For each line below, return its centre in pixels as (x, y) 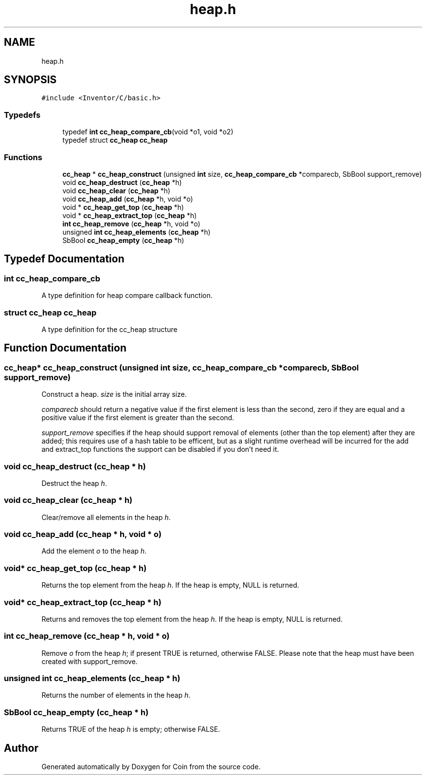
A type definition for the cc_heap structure (109, 329)
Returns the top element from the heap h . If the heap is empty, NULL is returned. (170, 585)
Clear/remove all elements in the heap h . (106, 517)
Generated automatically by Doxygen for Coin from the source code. (151, 766)
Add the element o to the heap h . (94, 551)
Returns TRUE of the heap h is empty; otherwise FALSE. (131, 729)
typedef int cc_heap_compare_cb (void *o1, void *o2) (148, 132)
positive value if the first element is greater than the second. (138, 418)
